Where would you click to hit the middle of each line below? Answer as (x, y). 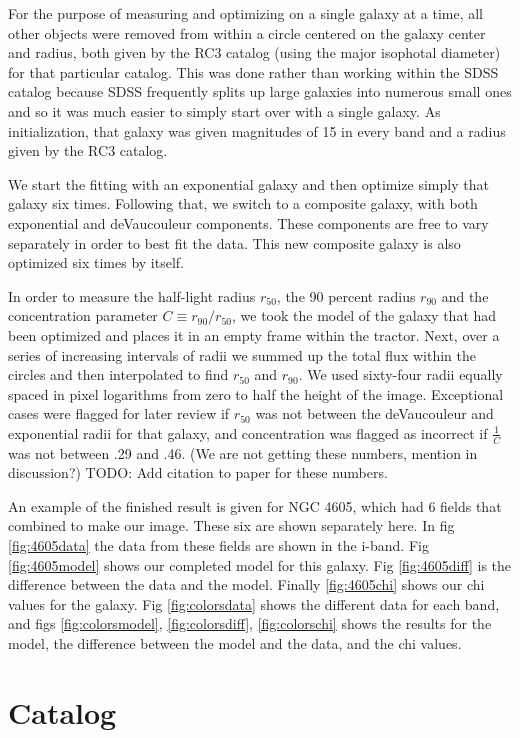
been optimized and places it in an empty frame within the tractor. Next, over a (254, 334)
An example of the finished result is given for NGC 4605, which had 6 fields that (255, 505)
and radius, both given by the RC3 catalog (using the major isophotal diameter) (254, 52)
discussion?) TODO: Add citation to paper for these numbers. (198, 472)
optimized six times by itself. (96, 262)
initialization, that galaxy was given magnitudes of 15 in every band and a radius (257, 130)
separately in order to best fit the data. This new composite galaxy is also (234, 242)
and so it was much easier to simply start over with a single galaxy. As (224, 110)
